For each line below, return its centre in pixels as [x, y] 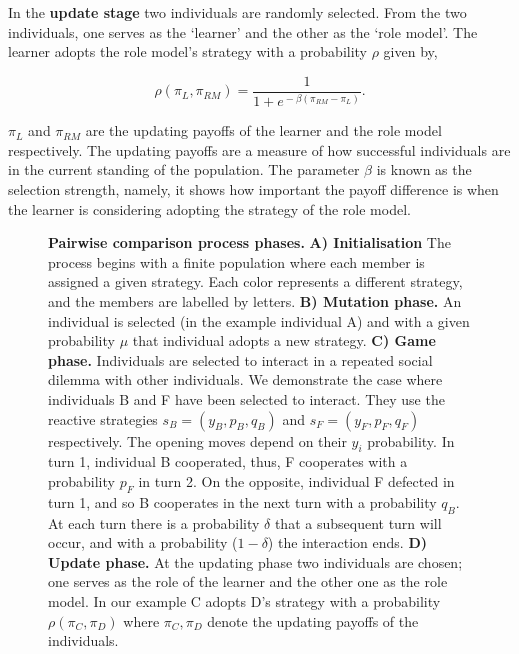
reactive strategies [103, 418]
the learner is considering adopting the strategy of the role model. [209, 208]
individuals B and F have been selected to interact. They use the [246, 398]
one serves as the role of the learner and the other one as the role [248, 581]
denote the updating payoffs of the [313, 620]
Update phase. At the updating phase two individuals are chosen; [255, 561]
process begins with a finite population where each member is [236, 261]
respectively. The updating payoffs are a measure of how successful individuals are [259, 149]
